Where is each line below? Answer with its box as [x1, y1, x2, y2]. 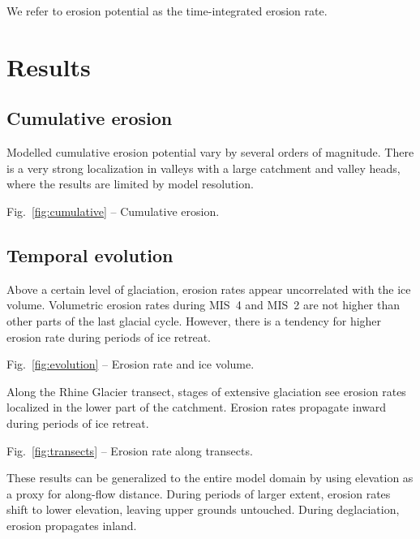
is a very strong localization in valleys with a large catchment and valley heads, [6, 159, 401, 176]
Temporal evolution [6, 242, 174, 267]
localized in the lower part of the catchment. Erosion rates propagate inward [6, 399, 387, 416]
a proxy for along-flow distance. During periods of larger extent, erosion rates [6, 485, 391, 502]
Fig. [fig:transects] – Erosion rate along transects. [6, 442, 253, 459]
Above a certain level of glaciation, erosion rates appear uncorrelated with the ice [6, 280, 411, 297]
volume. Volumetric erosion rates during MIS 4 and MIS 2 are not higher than [6, 296, 400, 313]
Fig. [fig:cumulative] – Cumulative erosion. [6, 202, 220, 219]
